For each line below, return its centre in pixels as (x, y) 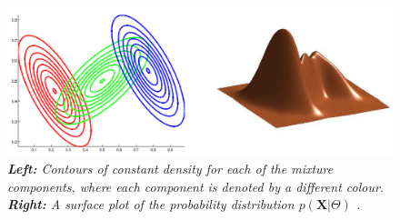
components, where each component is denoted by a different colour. (196, 186)
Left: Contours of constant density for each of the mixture (170, 169)
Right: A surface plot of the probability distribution (151, 204)
